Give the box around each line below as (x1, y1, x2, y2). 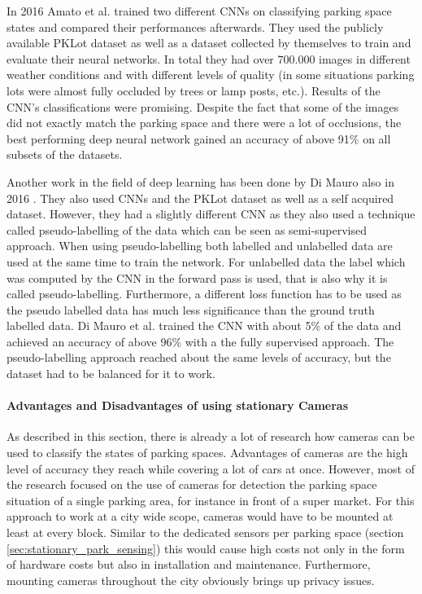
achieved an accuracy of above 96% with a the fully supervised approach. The (7, 332, 394, 350)
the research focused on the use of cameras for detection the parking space (7, 476, 377, 493)
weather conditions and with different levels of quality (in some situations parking (7, 66, 415, 83)
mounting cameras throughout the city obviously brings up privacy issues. (7, 571, 375, 588)
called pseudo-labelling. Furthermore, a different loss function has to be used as (7, 285, 402, 302)
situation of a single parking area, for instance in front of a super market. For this (7, 491, 415, 508)
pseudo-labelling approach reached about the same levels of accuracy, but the (7, 349, 391, 366)
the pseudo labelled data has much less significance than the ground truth (7, 301, 375, 318)
